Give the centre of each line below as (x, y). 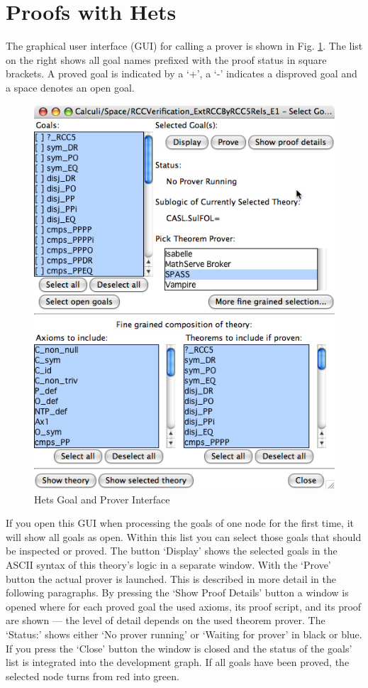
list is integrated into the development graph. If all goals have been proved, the (178, 662)
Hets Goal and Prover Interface (102, 499)
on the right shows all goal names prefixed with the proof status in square (166, 59)
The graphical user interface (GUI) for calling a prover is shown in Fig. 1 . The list (184, 46)
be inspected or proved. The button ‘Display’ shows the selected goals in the (172, 551)
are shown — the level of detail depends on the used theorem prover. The (166, 620)
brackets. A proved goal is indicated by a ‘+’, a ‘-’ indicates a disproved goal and (182, 73)
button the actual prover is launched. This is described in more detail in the (171, 578)
